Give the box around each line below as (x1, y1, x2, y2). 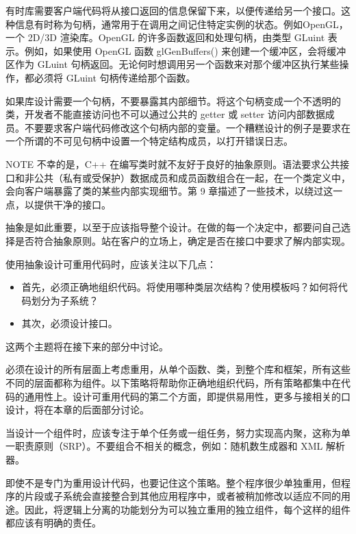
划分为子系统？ (31, 293, 99, 307)
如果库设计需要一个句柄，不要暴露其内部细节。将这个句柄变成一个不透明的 (5, 93, 341, 108)
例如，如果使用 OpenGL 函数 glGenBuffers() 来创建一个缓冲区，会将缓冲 (24, 43, 346, 58)
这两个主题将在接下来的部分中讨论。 (5, 339, 168, 353)
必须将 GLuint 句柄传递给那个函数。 (34, 70, 196, 84)
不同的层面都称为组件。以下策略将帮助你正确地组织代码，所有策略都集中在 (5, 376, 341, 390)
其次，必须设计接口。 (21, 316, 118, 330)
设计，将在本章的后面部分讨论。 (5, 402, 149, 417)
